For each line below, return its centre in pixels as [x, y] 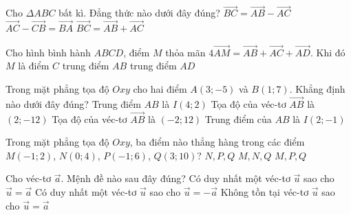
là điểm [34, 66]
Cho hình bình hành [48, 52]
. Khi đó [328, 52]
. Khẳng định [317, 89]
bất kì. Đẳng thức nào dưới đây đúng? [139, 13]
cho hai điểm [160, 89]
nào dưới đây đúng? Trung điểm [73, 103]
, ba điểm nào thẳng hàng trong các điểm [217, 142]
